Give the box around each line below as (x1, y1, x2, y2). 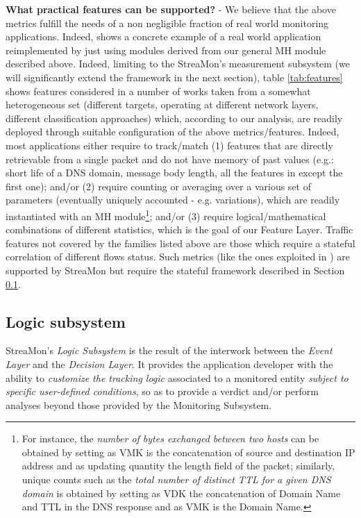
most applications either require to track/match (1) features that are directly (6, 137, 333, 152)
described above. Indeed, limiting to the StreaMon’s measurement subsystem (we (6, 56, 350, 71)
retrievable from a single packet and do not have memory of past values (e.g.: (6, 151, 334, 166)
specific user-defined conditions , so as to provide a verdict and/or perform (6, 384, 319, 399)
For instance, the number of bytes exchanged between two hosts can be (22, 431, 319, 446)
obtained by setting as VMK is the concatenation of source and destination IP (22, 444, 355, 459)
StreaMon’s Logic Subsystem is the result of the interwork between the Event (6, 343, 333, 358)
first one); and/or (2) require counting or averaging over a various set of (6, 178, 311, 193)
